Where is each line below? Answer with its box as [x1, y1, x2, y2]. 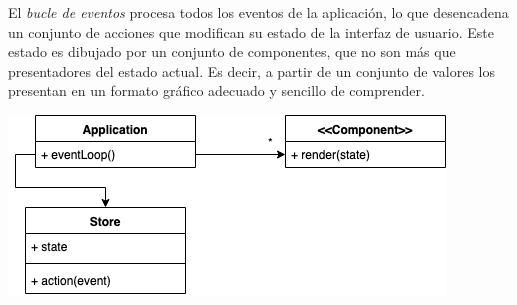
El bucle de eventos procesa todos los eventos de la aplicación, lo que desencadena [8, 2, 509, 22]
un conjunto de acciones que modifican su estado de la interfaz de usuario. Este [8, 21, 494, 42]
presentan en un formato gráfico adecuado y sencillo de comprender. [8, 80, 425, 101]
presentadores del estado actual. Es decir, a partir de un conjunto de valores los [8, 60, 495, 81]
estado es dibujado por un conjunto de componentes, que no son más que [8, 41, 456, 62]
